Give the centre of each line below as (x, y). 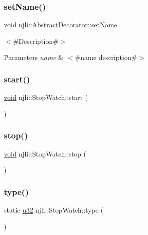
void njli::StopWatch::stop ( (45, 153)
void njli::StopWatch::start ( (46, 97)
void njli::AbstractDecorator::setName (61, 25)
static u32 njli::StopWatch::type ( (54, 210)
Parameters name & (34, 57)
